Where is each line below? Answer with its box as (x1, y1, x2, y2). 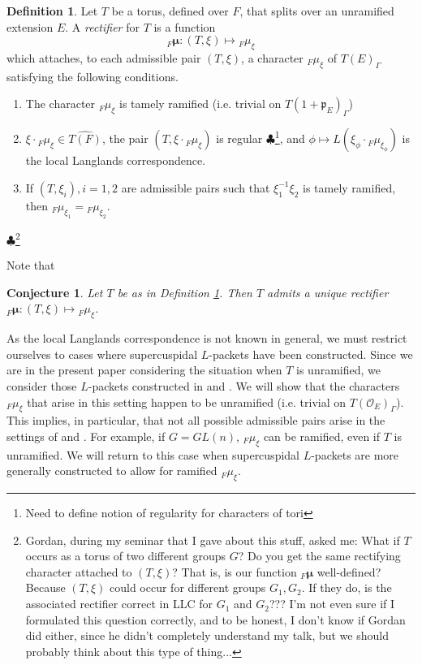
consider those (6, 377, 77, 394)
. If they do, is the (301, 579, 392, 596)
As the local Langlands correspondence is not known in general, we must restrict (6, 330, 407, 347)
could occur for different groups (110, 579, 266, 596)
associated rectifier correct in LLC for (25, 595, 213, 612)
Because (25, 579, 66, 596)
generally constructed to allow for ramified (6, 462, 217, 479)
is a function (153, 18, 216, 35)
